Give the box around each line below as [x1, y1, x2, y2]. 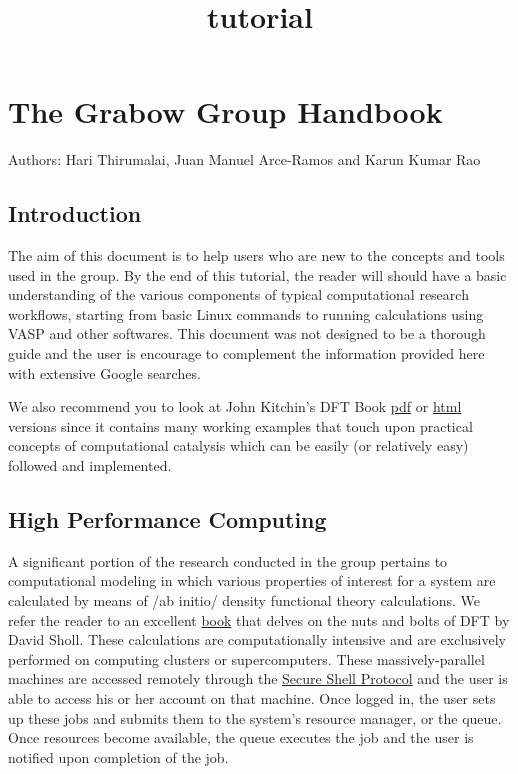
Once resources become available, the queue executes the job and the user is [8, 727, 474, 748]
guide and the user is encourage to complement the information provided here [8, 343, 485, 364]
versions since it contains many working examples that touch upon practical [8, 415, 473, 436]
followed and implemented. [8, 455, 172, 476]
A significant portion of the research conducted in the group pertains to [8, 550, 448, 571]
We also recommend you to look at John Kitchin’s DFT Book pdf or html [8, 396, 462, 417]
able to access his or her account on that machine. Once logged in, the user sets [8, 688, 496, 708]
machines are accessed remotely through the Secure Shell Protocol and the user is [8, 668, 508, 689]
